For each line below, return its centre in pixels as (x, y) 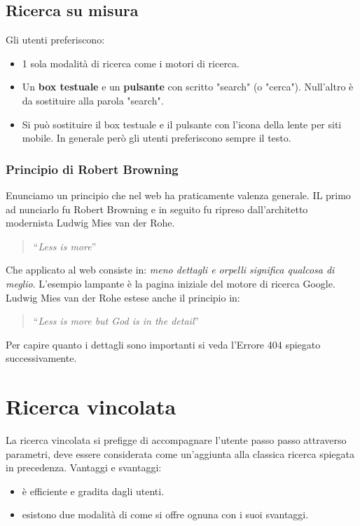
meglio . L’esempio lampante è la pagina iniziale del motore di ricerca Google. (171, 283)
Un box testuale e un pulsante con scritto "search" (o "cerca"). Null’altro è (188, 87)
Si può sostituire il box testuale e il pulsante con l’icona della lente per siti (182, 124)
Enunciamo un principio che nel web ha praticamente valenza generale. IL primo (178, 195)
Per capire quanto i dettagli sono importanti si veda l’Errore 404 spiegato (163, 344)
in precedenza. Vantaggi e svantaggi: (84, 467)
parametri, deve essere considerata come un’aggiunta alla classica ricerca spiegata (180, 453)
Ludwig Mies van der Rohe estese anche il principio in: (123, 297)
